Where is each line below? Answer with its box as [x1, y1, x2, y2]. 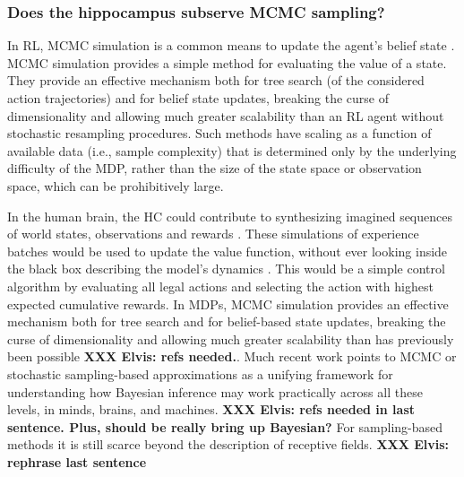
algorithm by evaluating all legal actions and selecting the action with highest [7, 276, 434, 295]
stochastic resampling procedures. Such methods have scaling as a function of [7, 124, 432, 143]
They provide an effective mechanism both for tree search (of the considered [7, 71, 425, 90]
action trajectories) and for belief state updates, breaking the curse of [7, 89, 389, 107]
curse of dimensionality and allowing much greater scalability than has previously [7, 329, 454, 348]
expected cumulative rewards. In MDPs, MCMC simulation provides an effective [7, 294, 449, 313]
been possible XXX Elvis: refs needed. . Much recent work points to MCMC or [7, 347, 457, 366]
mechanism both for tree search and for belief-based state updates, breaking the [7, 312, 446, 331]
